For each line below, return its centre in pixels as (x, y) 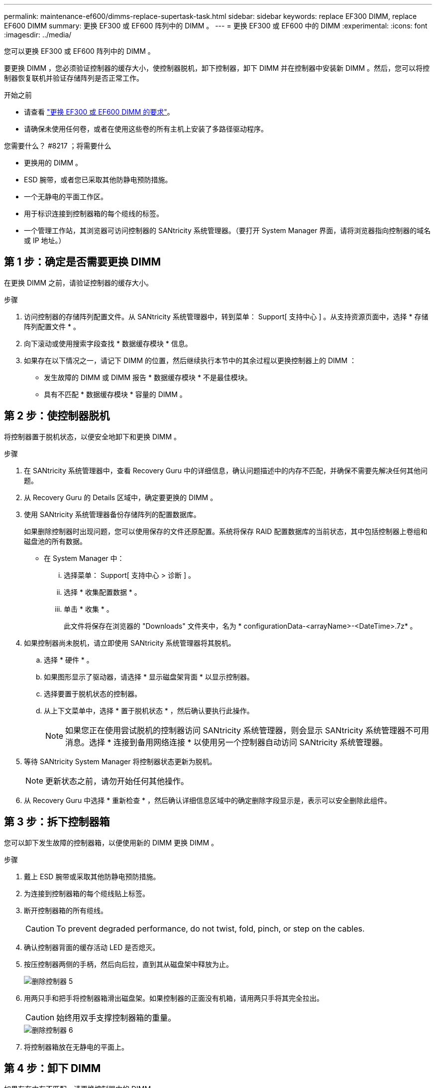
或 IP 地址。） (45, 240)
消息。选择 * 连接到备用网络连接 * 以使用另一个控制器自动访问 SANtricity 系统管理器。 (226, 742)
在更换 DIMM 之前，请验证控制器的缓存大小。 (79, 282)
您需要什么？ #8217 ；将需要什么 (58, 146)
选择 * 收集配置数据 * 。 (103, 592)
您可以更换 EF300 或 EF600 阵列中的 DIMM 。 (79, 51)
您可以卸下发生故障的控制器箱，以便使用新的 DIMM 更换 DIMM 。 (111, 842)
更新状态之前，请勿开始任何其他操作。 (117, 781)
